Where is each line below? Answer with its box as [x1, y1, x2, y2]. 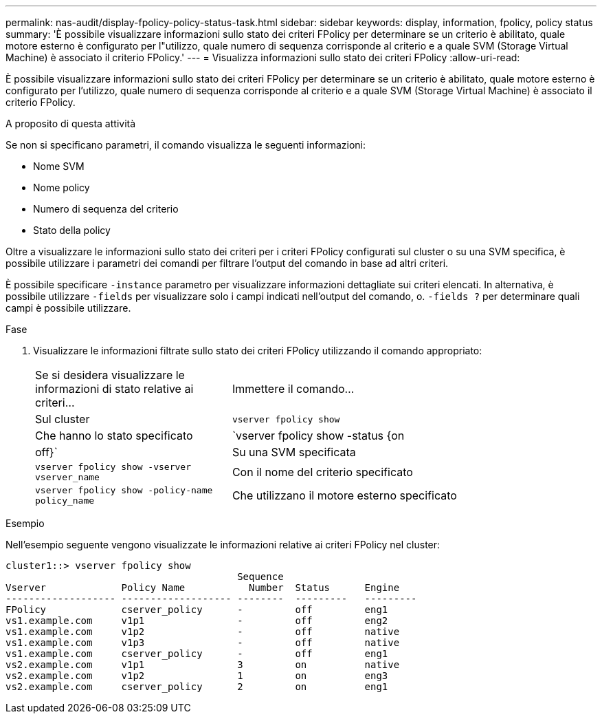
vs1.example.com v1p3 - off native [5, 637, 400, 648]
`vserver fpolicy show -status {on [232, 429, 405, 442]
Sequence [237, 571, 284, 582]
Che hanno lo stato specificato [35, 429, 193, 442]
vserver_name [35, 472, 100, 482]
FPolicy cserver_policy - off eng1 [5, 604, 388, 615]
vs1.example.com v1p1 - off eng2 [5, 615, 388, 626]
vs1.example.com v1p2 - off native [5, 626, 400, 637]
